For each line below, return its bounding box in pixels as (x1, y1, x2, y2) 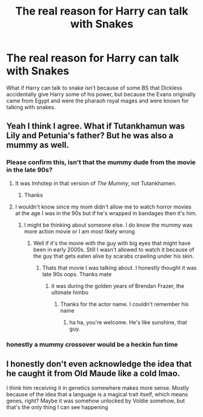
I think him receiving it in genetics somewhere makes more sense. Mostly (6, 384, 189, 392)
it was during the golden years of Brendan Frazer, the (51, 282, 185, 289)
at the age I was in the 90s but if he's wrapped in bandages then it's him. (15, 209, 198, 216)
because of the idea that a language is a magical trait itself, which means (6, 391, 188, 398)
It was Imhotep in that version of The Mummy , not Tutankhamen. (15, 179, 177, 187)
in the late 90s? (6, 165, 53, 174)
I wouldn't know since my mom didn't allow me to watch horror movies (15, 203, 192, 210)
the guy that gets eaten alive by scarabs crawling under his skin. (33, 252, 195, 259)
